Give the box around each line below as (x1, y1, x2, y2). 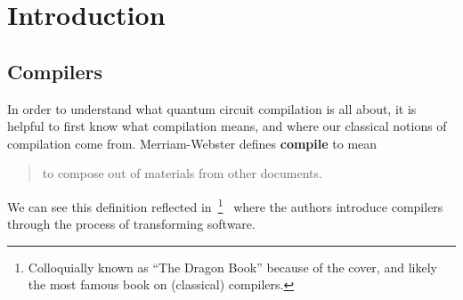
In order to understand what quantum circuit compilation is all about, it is (7, 99, 417, 118)
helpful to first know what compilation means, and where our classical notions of (7, 117, 447, 135)
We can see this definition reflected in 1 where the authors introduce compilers (7, 194, 443, 215)
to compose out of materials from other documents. (42, 164, 322, 182)
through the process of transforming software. (7, 215, 256, 233)
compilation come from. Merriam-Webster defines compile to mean (7, 134, 378, 152)
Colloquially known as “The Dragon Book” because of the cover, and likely (28, 257, 437, 276)
